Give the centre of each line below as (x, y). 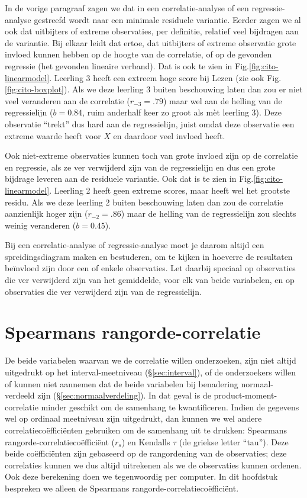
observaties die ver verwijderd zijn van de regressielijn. (104, 291)
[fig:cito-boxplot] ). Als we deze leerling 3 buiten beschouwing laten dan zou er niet (154, 89)
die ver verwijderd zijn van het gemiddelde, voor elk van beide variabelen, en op (150, 280)
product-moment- (245, 395)
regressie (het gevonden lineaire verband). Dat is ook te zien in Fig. (127, 65)
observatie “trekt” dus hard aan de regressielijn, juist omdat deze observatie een (150, 123)
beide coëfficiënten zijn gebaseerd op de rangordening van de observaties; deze (146, 453)
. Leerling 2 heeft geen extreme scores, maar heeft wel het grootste (170, 190)
